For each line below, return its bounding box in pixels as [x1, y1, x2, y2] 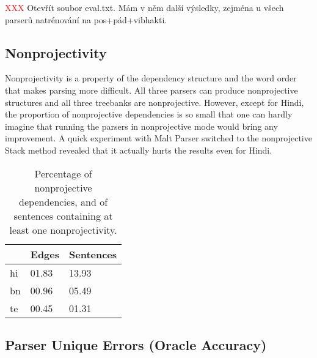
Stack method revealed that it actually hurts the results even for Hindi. [5, 143, 272, 156]
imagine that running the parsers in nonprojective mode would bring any [5, 119, 278, 132]
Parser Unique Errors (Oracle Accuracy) [5, 335, 267, 354]
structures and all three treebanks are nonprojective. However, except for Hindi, [5, 95, 304, 108]
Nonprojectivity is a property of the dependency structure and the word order [5, 72, 297, 84]
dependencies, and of [19, 194, 108, 209]
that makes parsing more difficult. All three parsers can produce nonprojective [5, 83, 298, 96]
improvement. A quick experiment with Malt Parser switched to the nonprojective [5, 132, 312, 144]
